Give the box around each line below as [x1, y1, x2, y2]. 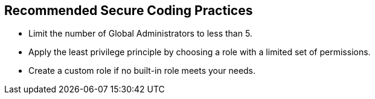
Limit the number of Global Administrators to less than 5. [28, 28, 252, 39]
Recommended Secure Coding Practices [4, 3, 253, 18]
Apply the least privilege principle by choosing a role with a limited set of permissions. [28, 47, 371, 58]
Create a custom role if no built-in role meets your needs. [28, 65, 256, 76]
